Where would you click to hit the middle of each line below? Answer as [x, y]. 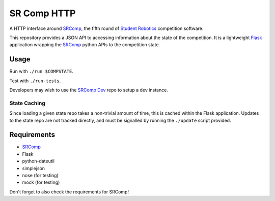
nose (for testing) [40, 176]
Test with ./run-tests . [35, 81]
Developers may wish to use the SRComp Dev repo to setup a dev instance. [89, 90]
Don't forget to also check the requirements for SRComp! [69, 192]
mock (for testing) [41, 182]
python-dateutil [38, 161]
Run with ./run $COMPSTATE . [42, 72]
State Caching [28, 103]
